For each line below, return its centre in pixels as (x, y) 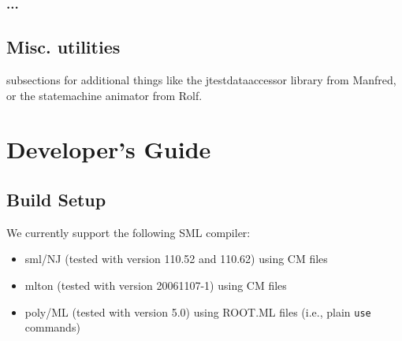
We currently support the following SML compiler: (128, 232)
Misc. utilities (63, 47)
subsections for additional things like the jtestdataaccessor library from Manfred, (201, 80)
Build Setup (56, 199)
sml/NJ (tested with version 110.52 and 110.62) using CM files (176, 259)
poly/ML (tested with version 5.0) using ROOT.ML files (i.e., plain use (198, 311)
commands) (52, 327)
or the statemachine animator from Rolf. (104, 95)
